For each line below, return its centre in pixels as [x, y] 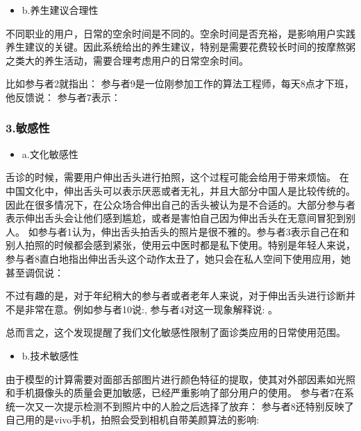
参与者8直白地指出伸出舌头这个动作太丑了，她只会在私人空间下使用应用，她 [178, 258]
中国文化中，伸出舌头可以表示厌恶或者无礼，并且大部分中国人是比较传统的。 [180, 190]
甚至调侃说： [35, 272]
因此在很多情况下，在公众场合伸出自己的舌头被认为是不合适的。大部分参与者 [180, 204]
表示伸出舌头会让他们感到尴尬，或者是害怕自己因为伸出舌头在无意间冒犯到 [176, 218]
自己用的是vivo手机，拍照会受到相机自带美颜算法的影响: [133, 420]
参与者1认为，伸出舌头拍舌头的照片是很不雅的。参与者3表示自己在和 [193, 231]
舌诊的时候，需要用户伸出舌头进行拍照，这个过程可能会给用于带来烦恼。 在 [177, 177]
